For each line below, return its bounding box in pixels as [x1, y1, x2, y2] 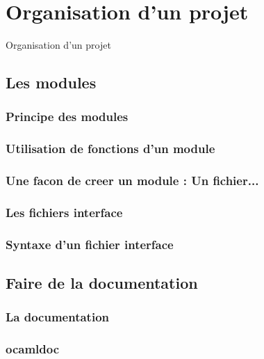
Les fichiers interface [6, 203, 123, 221]
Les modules [6, 72, 97, 93]
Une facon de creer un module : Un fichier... [6, 172, 259, 189]
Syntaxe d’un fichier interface [6, 235, 174, 253]
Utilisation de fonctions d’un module [6, 140, 215, 157]
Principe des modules [6, 108, 129, 125]
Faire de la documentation [6, 272, 198, 294]
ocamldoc [6, 340, 60, 358]
